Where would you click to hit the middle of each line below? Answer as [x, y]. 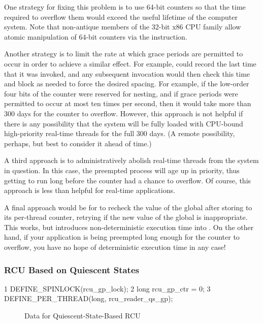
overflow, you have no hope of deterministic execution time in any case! [115, 247]
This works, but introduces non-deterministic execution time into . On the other [129, 227]
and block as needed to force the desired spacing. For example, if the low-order [127, 84]
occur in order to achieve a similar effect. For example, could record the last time [130, 63]
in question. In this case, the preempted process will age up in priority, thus [122, 170]
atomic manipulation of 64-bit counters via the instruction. [96, 36]
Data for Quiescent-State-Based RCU [83, 316]
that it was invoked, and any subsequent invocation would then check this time [127, 73]
